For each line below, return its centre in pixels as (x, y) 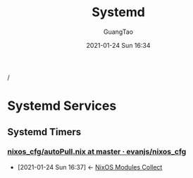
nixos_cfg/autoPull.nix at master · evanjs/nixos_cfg (97, 152)
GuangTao (118, 32)
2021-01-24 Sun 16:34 (118, 45)
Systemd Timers (44, 132)
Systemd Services (62, 106)
